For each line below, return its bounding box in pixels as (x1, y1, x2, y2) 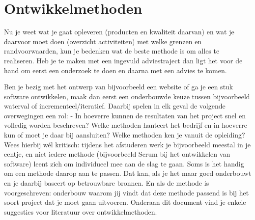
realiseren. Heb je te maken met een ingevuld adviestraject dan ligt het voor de (4, 55, 243, 65)
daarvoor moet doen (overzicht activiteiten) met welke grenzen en (4, 36, 202, 46)
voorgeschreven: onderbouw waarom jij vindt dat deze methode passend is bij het (4, 187, 249, 197)
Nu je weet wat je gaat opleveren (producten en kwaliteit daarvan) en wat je (4, 27, 234, 37)
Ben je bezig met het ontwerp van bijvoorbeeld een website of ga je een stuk (4, 82, 233, 92)
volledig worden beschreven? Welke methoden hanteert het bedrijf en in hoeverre (4, 120, 247, 130)
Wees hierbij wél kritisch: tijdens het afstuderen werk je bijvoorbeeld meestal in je (4, 139, 251, 149)
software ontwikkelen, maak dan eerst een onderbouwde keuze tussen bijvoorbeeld (4, 91, 250, 101)
